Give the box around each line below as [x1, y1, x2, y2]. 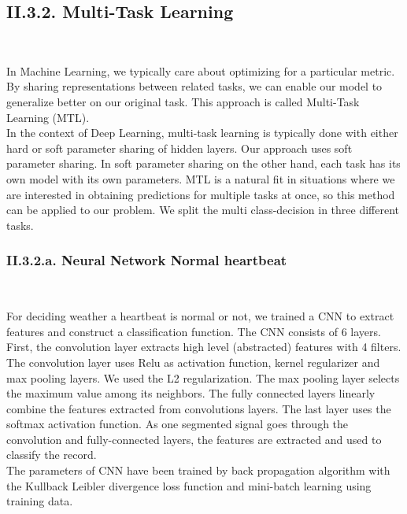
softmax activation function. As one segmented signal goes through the [6, 416, 349, 432]
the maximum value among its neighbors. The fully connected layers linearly [6, 385, 376, 401]
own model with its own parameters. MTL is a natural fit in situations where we [6, 170, 395, 187]
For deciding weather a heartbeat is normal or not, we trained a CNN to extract [6, 308, 394, 324]
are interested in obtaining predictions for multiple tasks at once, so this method [6, 186, 395, 202]
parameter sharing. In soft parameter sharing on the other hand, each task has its [6, 155, 401, 172]
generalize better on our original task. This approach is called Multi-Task [6, 93, 360, 109]
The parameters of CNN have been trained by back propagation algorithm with [6, 462, 390, 479]
